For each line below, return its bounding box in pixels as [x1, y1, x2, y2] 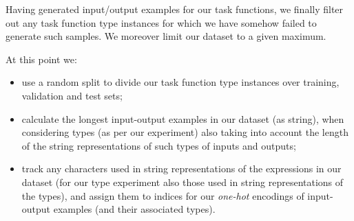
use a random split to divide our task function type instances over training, [21, 75, 340, 89]
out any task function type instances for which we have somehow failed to [6, 15, 317, 30]
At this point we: [6, 51, 77, 66]
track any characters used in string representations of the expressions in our [21, 161, 342, 176]
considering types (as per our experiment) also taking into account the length [21, 125, 348, 139]
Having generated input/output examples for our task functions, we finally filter [6, 2, 344, 16]
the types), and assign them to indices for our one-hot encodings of [21, 188, 304, 202]
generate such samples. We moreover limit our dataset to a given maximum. [6, 29, 326, 43]
